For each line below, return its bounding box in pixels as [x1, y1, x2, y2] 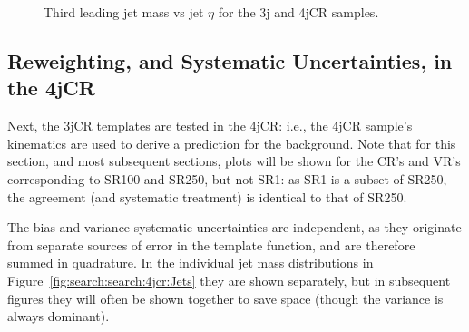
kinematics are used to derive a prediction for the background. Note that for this [7, 133, 456, 152]
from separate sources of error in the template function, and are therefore [7, 235, 415, 254]
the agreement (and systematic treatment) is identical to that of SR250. [7, 187, 407, 206]
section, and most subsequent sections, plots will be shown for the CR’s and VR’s [7, 151, 461, 171]
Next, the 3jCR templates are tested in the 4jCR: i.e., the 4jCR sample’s [7, 116, 413, 135]
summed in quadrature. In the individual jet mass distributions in [7, 253, 374, 272]
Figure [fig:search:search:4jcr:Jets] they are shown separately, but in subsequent [7, 270, 451, 289]
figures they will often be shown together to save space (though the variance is [7, 288, 444, 308]
